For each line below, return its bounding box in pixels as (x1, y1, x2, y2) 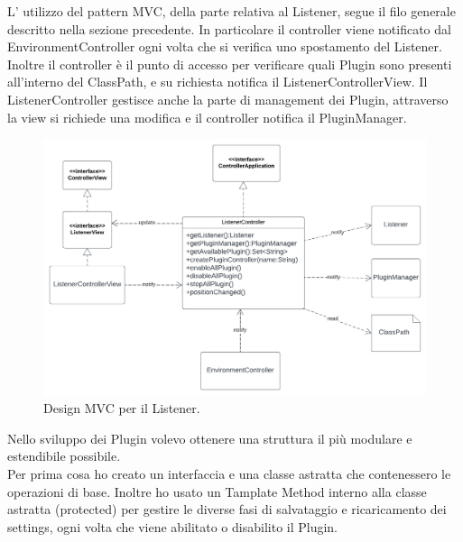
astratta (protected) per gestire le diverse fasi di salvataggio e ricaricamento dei (7, 500, 447, 519)
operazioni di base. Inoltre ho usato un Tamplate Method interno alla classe (7, 482, 427, 501)
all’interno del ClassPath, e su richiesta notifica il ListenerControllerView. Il (7, 72, 428, 91)
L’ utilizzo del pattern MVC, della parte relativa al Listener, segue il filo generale (7, 2, 456, 20)
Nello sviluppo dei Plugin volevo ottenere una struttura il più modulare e (7, 428, 412, 447)
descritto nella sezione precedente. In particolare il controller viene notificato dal (7, 19, 451, 38)
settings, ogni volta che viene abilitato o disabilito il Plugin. (7, 517, 338, 536)
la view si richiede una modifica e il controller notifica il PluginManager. (7, 107, 407, 126)
